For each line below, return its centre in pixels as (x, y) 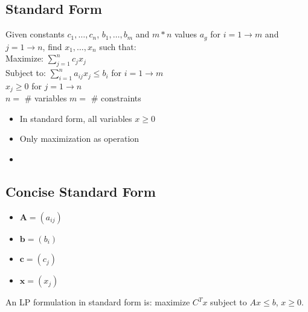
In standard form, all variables (76, 118)
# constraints (116, 98)
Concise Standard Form (81, 192)
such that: (118, 46)
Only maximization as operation (79, 138)
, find (52, 46)
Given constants (35, 34)
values (186, 34)
